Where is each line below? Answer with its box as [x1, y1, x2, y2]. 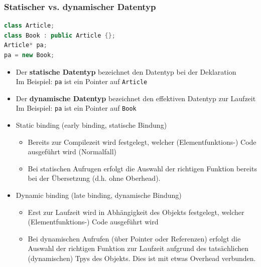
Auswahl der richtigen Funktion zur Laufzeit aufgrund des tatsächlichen [28, 243, 249, 253]
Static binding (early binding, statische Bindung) [16, 120, 167, 130]
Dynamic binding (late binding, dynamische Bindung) [16, 190, 182, 200]
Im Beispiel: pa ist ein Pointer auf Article [16, 76, 148, 87]
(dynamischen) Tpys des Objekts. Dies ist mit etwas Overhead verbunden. [28, 253, 256, 263]
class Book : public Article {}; [4, 32, 115, 39]
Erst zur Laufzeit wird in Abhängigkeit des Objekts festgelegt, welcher [28, 206, 244, 217]
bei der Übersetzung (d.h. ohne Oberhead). [28, 173, 161, 183]
